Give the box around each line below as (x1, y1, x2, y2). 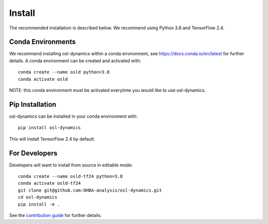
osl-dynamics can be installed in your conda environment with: (9, 113, 138, 119)
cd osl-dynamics (18, 194, 58, 200)
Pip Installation (9, 100, 57, 109)
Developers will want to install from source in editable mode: (9, 162, 133, 168)
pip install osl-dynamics (18, 125, 81, 131)
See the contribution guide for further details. (9, 212, 102, 218)
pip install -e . (18, 201, 60, 207)
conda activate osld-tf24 (18, 180, 81, 186)
